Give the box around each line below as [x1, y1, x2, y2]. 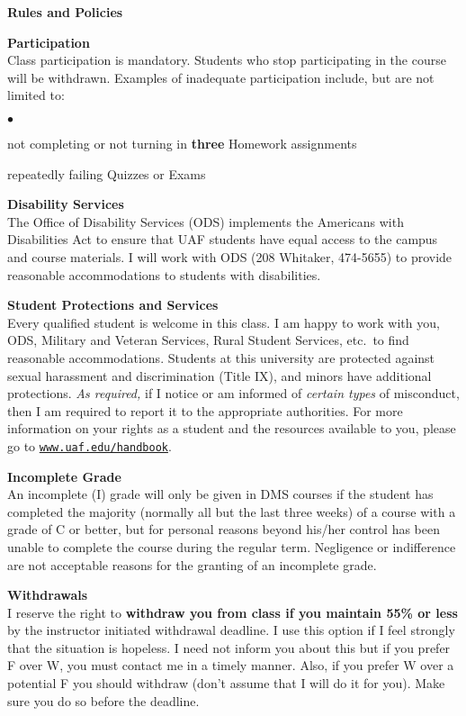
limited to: [7, 86, 65, 104]
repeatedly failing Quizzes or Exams [7, 164, 206, 183]
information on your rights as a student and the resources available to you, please [7, 419, 456, 438]
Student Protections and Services [7, 295, 219, 314]
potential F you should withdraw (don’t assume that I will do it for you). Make [7, 674, 445, 693]
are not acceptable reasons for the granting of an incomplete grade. [7, 555, 377, 574]
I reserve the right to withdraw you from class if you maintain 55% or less [7, 603, 458, 621]
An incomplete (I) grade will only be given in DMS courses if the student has [7, 485, 434, 503]
